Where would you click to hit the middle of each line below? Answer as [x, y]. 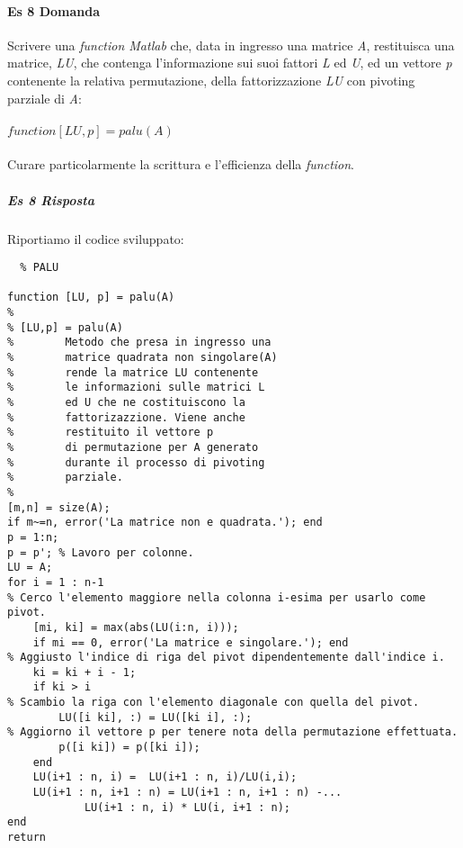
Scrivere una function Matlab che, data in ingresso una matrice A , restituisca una [231, 45]
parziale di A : [45, 98]
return [27, 838]
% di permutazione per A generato [133, 447]
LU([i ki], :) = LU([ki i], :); [156, 717]
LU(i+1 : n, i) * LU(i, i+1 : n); [187, 807]
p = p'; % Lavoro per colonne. [101, 552]
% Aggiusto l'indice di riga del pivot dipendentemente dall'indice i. [226, 658]
